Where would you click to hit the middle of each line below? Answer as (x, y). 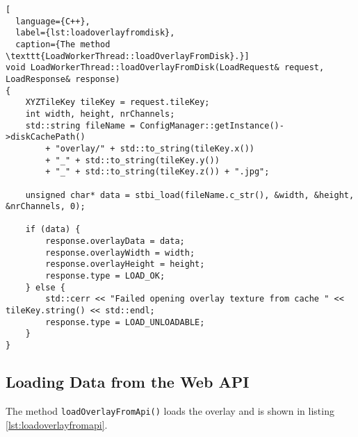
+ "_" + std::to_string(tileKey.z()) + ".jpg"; (157, 172)
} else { (45, 287)
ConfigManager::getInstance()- (212, 125)
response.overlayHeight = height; (125, 264)
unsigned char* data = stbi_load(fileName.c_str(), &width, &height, (190, 195)
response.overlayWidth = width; (120, 253)
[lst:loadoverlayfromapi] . (57, 424)
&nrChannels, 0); (46, 207)
